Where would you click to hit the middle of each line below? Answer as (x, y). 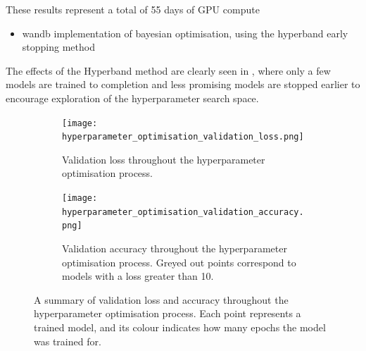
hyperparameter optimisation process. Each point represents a (168, 313)
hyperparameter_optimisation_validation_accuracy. (183, 212)
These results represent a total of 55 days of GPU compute (133, 9)
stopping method (58, 47)
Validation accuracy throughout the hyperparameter (175, 248)
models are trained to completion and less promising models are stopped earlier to (183, 84)
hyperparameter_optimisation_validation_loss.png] (183, 137)
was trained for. (68, 341)
